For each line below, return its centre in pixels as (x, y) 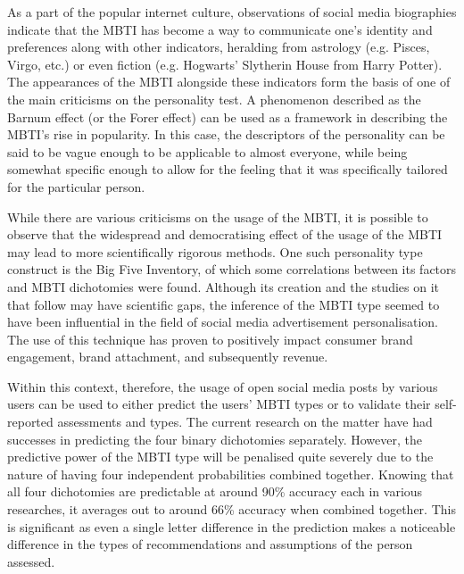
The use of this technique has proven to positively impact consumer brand (210, 339)
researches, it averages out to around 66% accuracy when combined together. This (232, 509)
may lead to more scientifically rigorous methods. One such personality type (215, 251)
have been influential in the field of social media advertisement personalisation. (223, 322)
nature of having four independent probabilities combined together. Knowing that (231, 474)
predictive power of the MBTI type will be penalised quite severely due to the (220, 457)
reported (30, 422)
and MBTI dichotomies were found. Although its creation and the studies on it (223, 286)
